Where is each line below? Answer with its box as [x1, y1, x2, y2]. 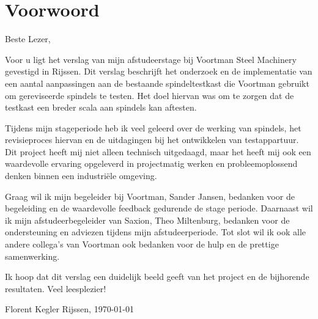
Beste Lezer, [5, 32, 51, 45]
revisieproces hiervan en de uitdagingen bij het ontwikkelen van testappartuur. [5, 133, 299, 146]
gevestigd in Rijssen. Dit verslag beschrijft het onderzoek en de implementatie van [5, 65, 312, 78]
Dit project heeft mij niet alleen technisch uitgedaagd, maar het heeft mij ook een [5, 145, 311, 158]
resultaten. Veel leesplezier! [5, 282, 106, 295]
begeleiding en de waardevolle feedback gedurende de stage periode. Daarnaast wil [5, 202, 313, 215]
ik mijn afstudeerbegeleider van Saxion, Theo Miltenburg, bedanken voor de [5, 213, 290, 226]
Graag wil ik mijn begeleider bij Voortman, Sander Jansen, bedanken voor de [5, 189, 295, 202]
